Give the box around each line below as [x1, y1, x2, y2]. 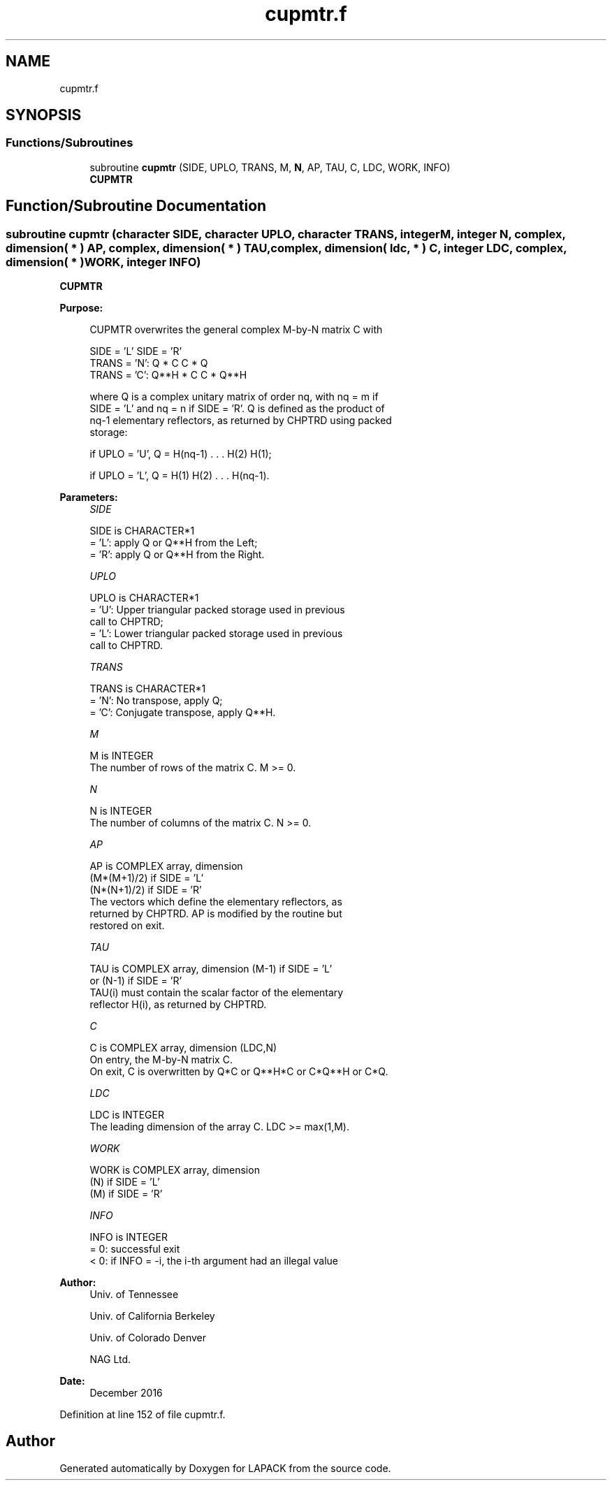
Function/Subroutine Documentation [6, 197, 267, 215]
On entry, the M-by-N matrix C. [89, 1054, 233, 1066]
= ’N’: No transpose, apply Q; [89, 694, 223, 707]
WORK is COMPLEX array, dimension [89, 1164, 260, 1177]
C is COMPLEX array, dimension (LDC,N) [89, 1042, 277, 1054]
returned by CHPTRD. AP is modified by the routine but [89, 908, 342, 920]
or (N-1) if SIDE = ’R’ [89, 975, 182, 987]
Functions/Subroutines [6, 136, 133, 150]
